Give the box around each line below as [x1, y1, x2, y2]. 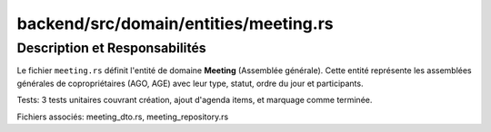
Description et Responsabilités [16, 40, 206, 56]
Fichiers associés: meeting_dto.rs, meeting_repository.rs [16, 111, 229, 122]
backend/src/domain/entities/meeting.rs [16, 14, 334, 33]
